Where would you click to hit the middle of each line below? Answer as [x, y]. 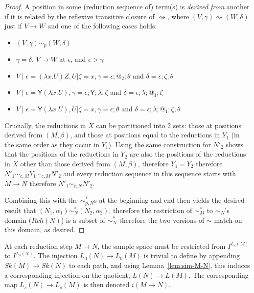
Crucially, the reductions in [45, 125]
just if [13, 26]
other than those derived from [65, 163]
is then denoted [106, 284]
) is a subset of [83, 220]
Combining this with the [41, 200]
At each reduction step [38, 246]
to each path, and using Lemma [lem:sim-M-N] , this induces [159, 265]
